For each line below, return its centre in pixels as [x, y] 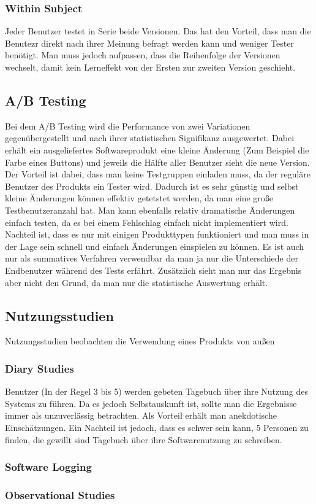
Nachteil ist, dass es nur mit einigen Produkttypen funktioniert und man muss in [157, 234]
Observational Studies [60, 494]
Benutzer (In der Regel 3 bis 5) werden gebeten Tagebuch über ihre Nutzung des [156, 391]
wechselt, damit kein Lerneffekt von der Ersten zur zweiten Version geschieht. [150, 67]
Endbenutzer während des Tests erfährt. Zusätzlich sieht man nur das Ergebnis [153, 270]
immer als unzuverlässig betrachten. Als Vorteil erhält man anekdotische [141, 415]
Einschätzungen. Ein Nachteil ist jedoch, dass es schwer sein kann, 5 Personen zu [157, 427]
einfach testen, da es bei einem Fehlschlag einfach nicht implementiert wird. [147, 222]
